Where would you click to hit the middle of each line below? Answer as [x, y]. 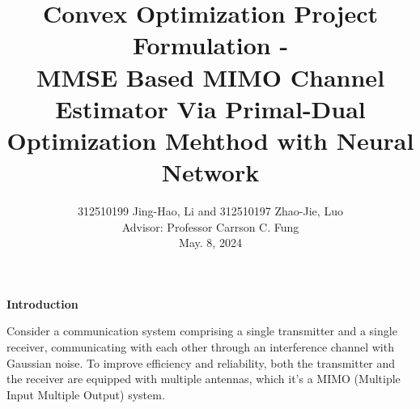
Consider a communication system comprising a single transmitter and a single [202, 331]
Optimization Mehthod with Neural [210, 140]
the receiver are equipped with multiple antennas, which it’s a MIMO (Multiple [204, 379]
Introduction [42, 303]
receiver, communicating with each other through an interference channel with [200, 347]
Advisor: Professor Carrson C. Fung [210, 226]
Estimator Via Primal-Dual [210, 108]
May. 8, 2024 [210, 243]
